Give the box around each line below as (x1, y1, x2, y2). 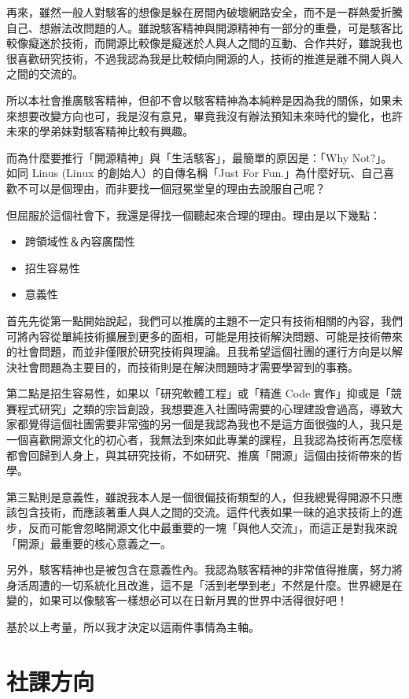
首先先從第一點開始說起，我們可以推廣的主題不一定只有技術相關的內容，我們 (6, 312, 403, 328)
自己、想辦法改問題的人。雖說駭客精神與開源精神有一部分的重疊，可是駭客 (6, 19, 392, 35)
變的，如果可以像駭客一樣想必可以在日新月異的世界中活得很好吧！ (6, 592, 348, 608)
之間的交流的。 (6, 65, 83, 82)
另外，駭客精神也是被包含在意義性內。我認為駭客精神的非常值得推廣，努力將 (6, 561, 403, 578)
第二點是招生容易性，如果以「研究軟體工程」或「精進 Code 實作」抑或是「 (6, 385, 391, 401)
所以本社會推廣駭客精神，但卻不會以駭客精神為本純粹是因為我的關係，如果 (6, 91, 392, 108)
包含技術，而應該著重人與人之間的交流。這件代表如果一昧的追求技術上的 (17, 504, 392, 520)
